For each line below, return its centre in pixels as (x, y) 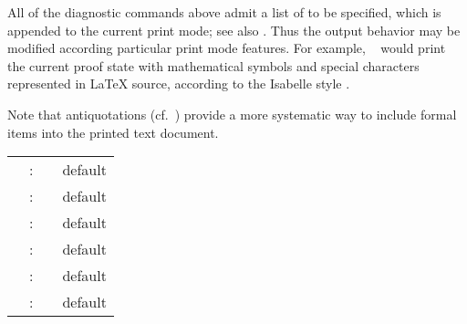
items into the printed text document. (113, 132)
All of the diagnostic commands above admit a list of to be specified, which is (224, 12)
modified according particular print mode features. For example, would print (227, 48)
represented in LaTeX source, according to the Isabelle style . (179, 84)
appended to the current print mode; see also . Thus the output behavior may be (234, 30)
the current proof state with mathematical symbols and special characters (213, 65)
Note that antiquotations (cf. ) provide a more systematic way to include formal (232, 114)
